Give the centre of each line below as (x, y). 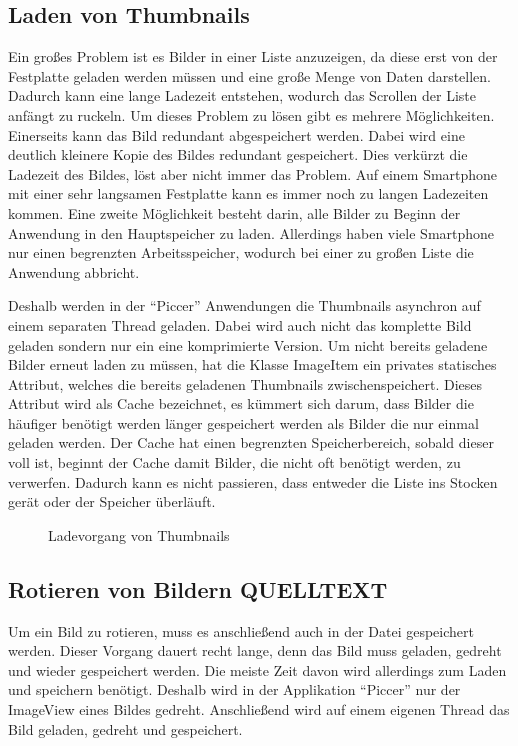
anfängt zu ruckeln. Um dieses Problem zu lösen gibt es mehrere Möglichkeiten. (251, 114)
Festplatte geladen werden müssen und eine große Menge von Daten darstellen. (250, 75)
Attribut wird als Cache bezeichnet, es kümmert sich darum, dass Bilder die (241, 403)
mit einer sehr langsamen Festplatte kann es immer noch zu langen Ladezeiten (248, 193)
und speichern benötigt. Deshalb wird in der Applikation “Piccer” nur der (234, 689)
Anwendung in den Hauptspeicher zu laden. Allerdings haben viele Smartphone (251, 232)
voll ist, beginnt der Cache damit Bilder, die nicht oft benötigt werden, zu (234, 462)
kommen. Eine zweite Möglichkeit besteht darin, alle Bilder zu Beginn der (234, 212)
